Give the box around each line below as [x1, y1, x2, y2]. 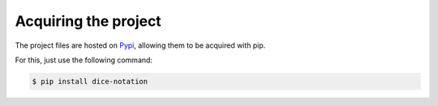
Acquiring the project [15, 12, 161, 30]
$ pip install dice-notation [32, 77, 148, 86]
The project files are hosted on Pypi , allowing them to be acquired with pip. [15, 40, 266, 50]
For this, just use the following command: [15, 55, 153, 65]
